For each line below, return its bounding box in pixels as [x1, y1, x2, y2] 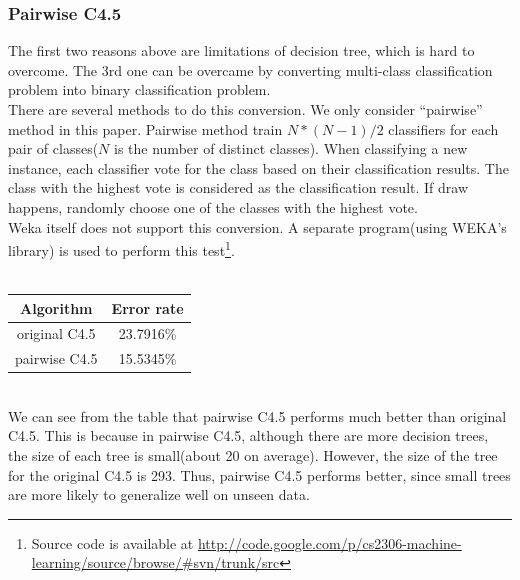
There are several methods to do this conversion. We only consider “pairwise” [8, 99, 483, 119]
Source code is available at [31, 532, 194, 553]
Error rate [111, 297, 184, 318]
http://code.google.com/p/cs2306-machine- [197, 532, 462, 553]
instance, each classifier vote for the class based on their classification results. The [8, 157, 509, 178]
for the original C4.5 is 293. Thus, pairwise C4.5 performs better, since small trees [8, 464, 511, 485]
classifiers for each [388, 118, 499, 139]
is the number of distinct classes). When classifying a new [114, 138, 468, 159]
